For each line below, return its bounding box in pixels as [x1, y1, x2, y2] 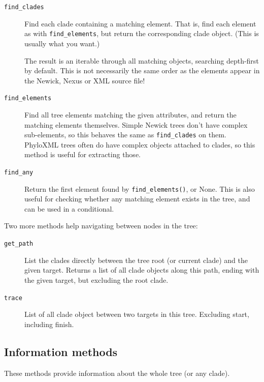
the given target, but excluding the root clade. [24, 274, 169, 285]
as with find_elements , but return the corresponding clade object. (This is [24, 28, 259, 39]
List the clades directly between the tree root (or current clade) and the [24, 254, 248, 265]
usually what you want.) [24, 38, 100, 48]
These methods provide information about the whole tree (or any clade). [4, 367, 230, 378]
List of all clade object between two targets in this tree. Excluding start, [24, 309, 249, 319]
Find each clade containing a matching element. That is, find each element [24, 18, 256, 28]
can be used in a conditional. [24, 203, 114, 214]
